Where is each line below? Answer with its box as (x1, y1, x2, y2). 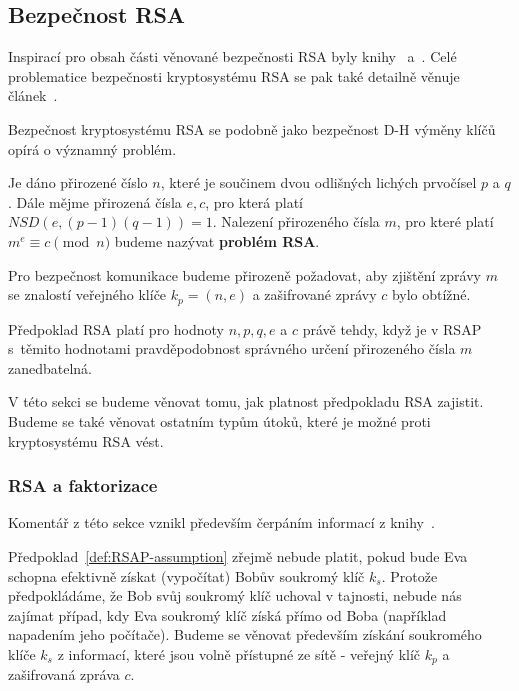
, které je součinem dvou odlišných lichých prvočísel (160, 172, 477, 193)
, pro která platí (205, 191, 303, 212)
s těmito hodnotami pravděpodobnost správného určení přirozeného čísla (8, 338, 456, 359)
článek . (8, 85, 58, 106)
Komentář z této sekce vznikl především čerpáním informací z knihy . (8, 512, 435, 533)
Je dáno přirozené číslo (8, 172, 148, 193)
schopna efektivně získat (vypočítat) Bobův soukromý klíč (8, 565, 365, 586)
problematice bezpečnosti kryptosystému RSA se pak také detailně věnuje (8, 65, 460, 86)
